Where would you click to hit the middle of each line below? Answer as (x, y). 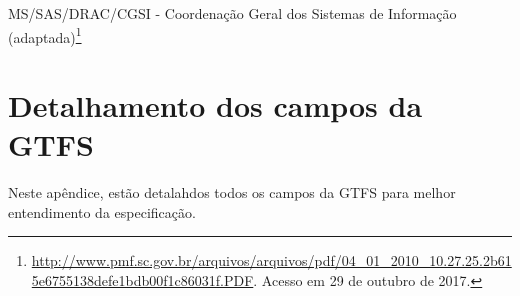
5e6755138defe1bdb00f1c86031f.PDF (142, 279)
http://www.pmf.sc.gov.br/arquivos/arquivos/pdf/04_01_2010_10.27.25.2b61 (271, 260)
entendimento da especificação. (102, 211)
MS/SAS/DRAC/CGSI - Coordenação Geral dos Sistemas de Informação (232, 13)
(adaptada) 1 (45, 35)
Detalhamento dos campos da (215, 105)
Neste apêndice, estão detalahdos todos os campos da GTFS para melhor (232, 192)
